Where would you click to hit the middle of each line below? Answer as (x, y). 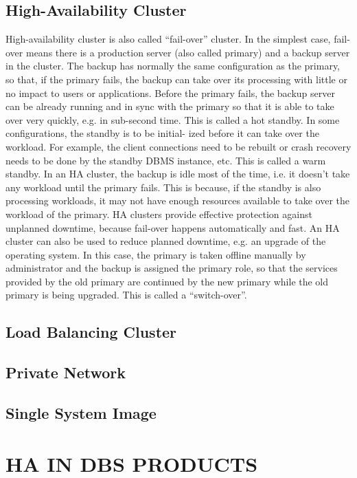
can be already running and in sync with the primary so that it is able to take (170, 106)
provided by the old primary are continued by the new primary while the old (167, 281)
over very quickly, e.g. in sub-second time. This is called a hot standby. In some (173, 119)
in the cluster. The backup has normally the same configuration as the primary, (173, 66)
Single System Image (81, 413)
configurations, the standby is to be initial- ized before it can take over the (162, 133)
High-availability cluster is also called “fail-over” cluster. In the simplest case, (168, 39)
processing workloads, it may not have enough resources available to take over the (178, 200)
